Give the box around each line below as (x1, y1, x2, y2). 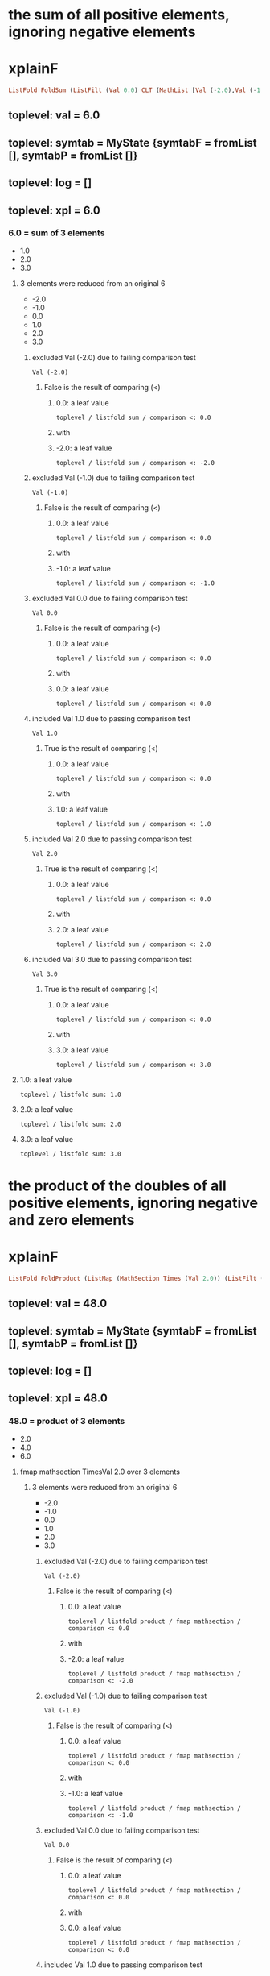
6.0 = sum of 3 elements (8, 227, 105, 239)
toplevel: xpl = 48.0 (8, 1392, 108, 1405)
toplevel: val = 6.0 (8, 109, 100, 122)
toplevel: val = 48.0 (8, 1297, 108, 1310)
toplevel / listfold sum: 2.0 (19, 1120, 122, 1128)
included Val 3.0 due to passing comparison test (31, 954, 192, 964)
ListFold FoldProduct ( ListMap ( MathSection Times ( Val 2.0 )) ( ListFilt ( (8, 1274, 264, 1282)
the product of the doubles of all (8, 1177, 227, 1195)
